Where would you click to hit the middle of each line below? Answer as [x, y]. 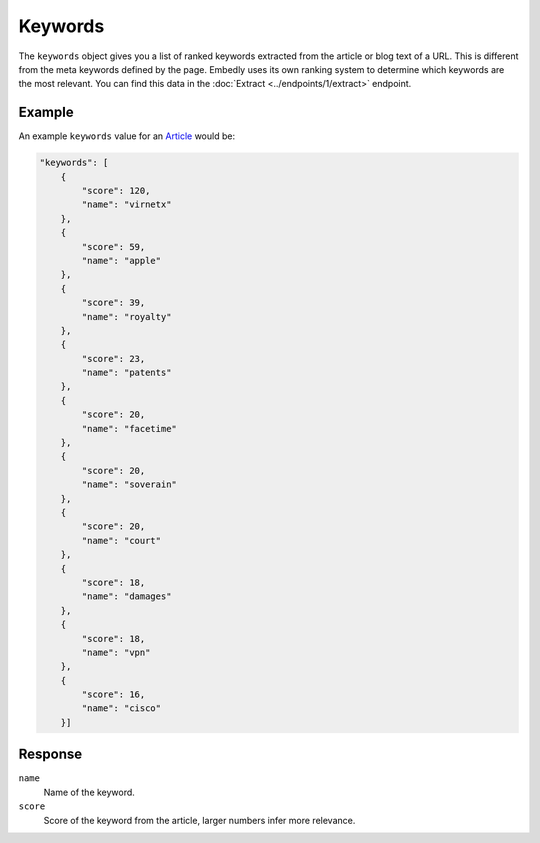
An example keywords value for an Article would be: [126, 136]
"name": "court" [121, 540]
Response [50, 754]
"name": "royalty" [126, 316]
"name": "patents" [126, 373]
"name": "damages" [126, 596]
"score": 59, [113, 246]
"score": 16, [113, 694]
